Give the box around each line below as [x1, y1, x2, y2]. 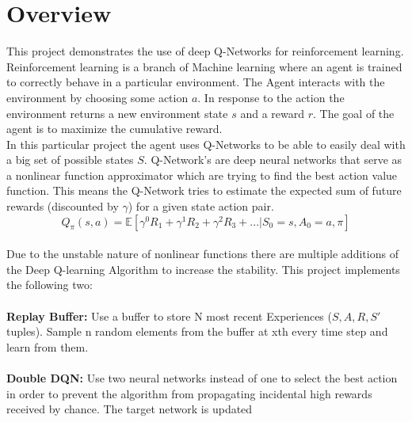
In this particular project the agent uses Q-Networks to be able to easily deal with [6, 135, 406, 152]
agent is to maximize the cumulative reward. [6, 120, 223, 137]
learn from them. [6, 338, 89, 355]
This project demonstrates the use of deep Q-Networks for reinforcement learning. [6, 43, 404, 59]
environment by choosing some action [6, 89, 189, 105]
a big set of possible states [6, 151, 134, 168]
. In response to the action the [197, 89, 345, 105]
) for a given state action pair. [128, 198, 274, 215]
